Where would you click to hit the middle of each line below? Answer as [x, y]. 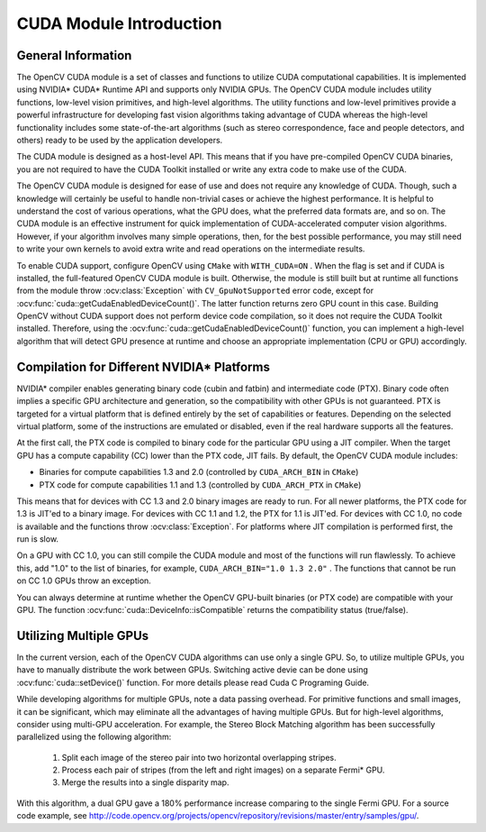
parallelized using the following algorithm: [94, 737]
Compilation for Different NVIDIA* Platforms [143, 366]
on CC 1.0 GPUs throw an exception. [84, 581]
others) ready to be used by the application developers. [120, 141]
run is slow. [37, 539]
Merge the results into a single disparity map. [145, 782]
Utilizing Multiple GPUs [83, 635]
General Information [74, 55]
